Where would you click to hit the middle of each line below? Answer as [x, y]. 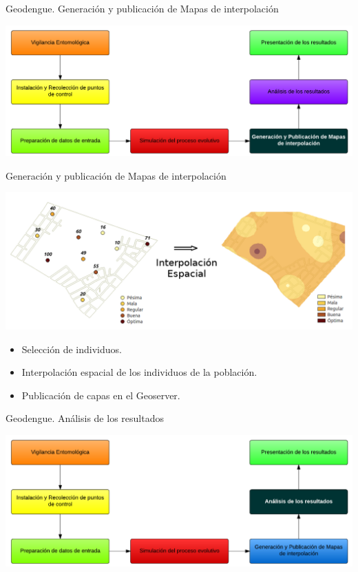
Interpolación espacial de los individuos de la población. [139, 372]
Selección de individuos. [72, 349]
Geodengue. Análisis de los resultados [85, 418]
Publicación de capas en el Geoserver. [101, 395]
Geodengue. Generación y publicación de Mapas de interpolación [142, 8]
